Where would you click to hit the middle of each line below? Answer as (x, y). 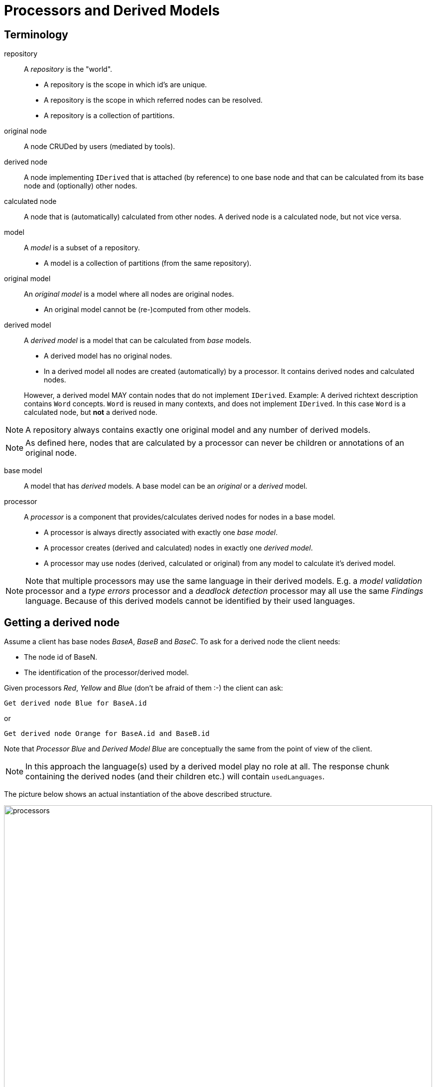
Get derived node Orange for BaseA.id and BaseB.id (107, 734)
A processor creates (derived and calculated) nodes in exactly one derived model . (178, 548)
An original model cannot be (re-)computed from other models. (147, 310)
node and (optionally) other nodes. (81, 186)
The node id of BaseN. (61, 657)
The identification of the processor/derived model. (107, 673)
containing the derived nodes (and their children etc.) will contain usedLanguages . (175, 777)
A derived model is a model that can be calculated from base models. (138, 341)
